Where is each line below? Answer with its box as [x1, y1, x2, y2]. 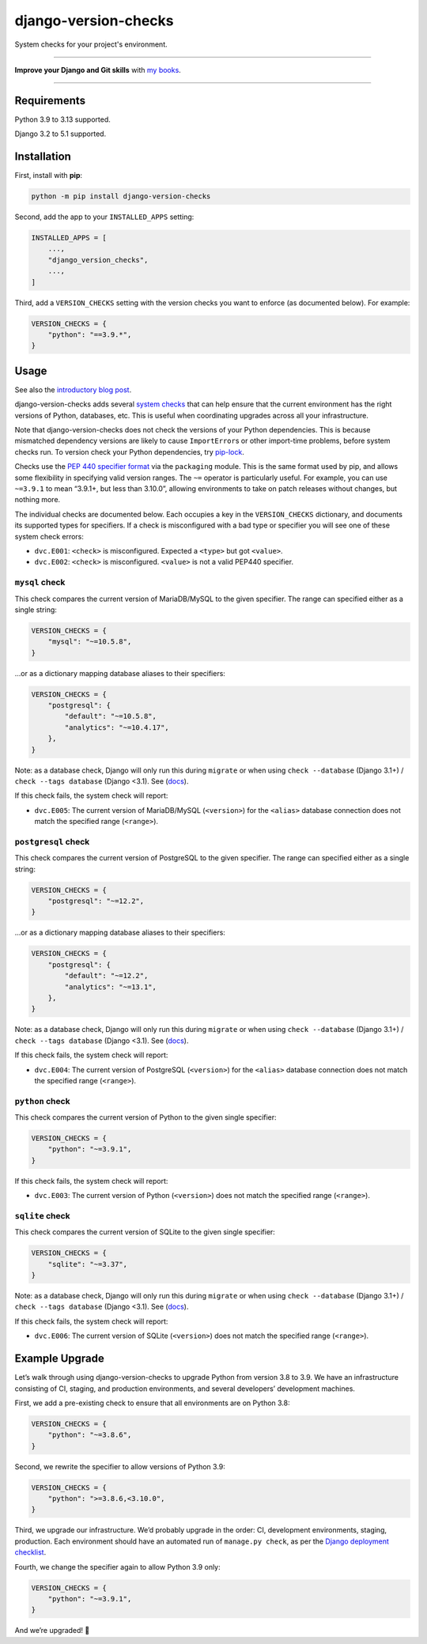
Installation [14, 150, 71, 164]
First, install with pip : [14, 171, 83, 180]
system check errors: [14, 531, 85, 541]
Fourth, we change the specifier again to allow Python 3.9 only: [14, 1562, 221, 1571]
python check [14, 1095, 70, 1106]
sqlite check [14, 1210, 70, 1221]
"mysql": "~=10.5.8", [47, 637, 132, 646]
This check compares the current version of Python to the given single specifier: [14, 1113, 277, 1122]
